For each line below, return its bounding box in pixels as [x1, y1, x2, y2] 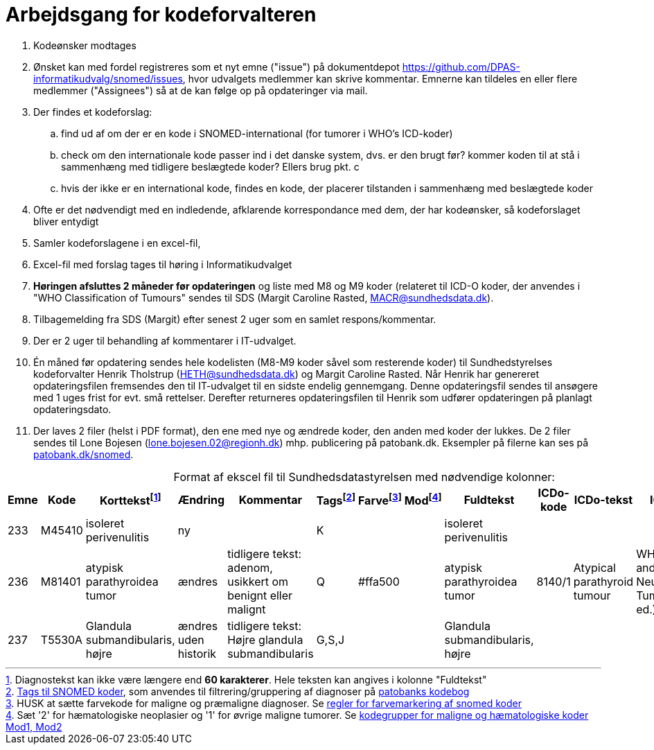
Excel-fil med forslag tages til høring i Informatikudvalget [33, 258, 292, 270]
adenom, [227, 560, 273, 575]
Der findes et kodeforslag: [33, 105, 152, 118]
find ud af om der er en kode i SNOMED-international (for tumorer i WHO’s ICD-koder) [61, 127, 453, 139]
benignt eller [227, 588, 293, 602]
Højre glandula [227, 632, 303, 647]
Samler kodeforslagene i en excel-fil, [33, 236, 201, 249]
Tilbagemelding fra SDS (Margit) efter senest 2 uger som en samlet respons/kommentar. [33, 313, 436, 325]
